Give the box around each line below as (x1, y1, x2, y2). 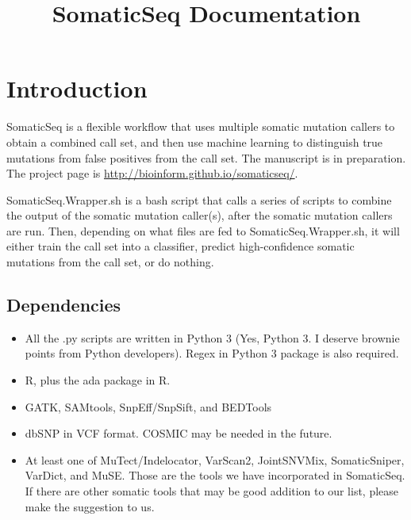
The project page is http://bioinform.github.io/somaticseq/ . (6, 165, 298, 182)
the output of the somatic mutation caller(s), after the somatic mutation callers (6, 207, 393, 224)
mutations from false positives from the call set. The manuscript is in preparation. (6, 149, 406, 166)
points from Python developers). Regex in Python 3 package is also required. (25, 345, 399, 361)
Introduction (6, 72, 148, 105)
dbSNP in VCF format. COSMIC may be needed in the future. (25, 425, 332, 442)
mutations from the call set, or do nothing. (6, 254, 214, 270)
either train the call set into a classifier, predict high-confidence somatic (6, 238, 355, 254)
